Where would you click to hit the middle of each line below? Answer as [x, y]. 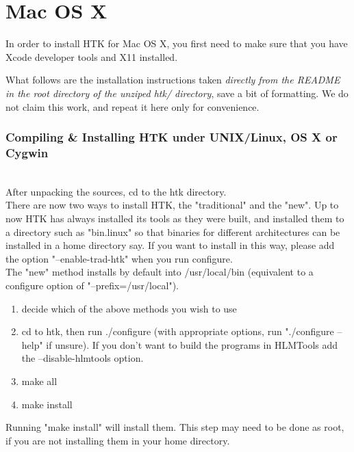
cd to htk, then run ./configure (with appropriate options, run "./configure [178, 331]
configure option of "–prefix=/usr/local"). [92, 285]
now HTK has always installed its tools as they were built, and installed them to [175, 218]
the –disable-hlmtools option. [83, 358]
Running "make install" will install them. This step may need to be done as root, [175, 427]
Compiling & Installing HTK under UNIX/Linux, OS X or [172, 137]
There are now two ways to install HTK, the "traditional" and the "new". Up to [172, 205]
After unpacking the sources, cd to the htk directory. [116, 191]
